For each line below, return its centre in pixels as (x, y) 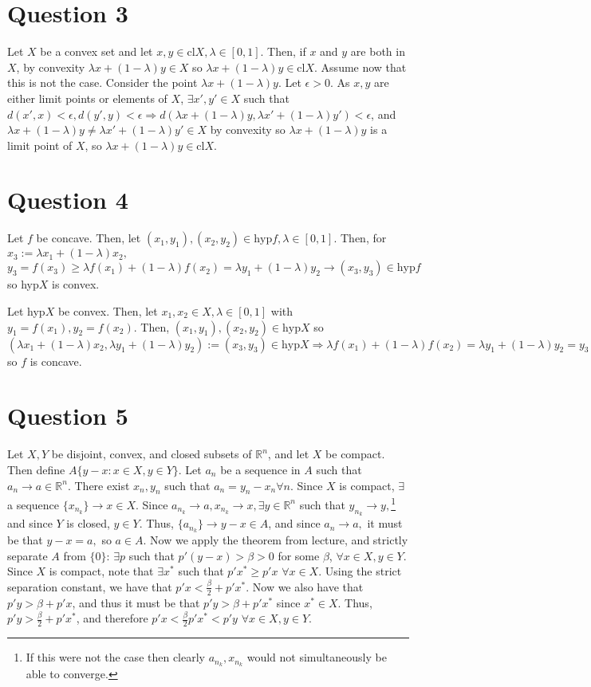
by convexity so (248, 130)
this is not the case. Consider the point (102, 82)
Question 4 (68, 200)
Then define (36, 469)
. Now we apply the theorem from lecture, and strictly (276, 540)
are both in (378, 51)
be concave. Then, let (89, 238)
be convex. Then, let (108, 311)
